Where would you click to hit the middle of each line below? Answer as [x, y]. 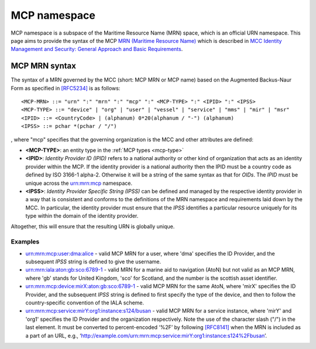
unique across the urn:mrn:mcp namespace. [79, 183]
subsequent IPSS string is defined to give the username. [93, 262]
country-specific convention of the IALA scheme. [85, 303]
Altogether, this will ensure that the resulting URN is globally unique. [93, 226]
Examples [25, 242]
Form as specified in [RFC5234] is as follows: [66, 88]
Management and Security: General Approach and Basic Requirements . [97, 49]
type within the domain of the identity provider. [82, 216]
